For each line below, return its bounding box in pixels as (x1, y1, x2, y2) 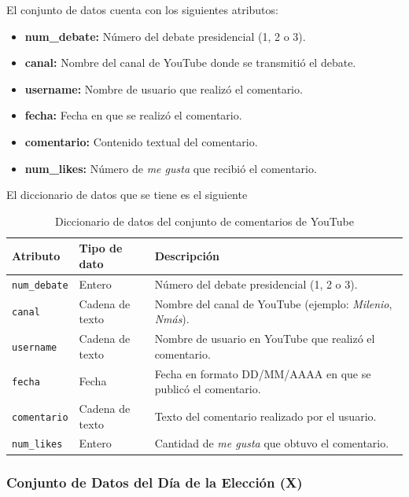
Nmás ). (154, 311, 190, 327)
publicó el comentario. (154, 381, 261, 397)
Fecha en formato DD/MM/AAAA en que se (154, 365, 371, 381)
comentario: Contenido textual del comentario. (24, 133, 258, 149)
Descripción (154, 248, 219, 264)
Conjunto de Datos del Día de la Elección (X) (6, 472, 303, 491)
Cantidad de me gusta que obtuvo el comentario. (154, 435, 389, 451)
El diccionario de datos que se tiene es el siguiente (6, 186, 248, 203)
